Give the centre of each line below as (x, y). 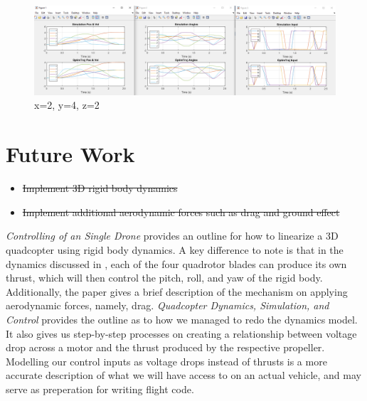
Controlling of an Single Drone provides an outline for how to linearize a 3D (172, 236)
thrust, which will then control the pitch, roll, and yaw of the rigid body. (164, 278)
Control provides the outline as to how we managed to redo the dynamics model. (182, 319)
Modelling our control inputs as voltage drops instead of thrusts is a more (166, 361)
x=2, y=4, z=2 (67, 105)
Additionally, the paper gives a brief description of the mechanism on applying (177, 291)
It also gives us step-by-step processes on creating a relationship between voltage (181, 333)
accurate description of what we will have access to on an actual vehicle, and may (183, 375)
